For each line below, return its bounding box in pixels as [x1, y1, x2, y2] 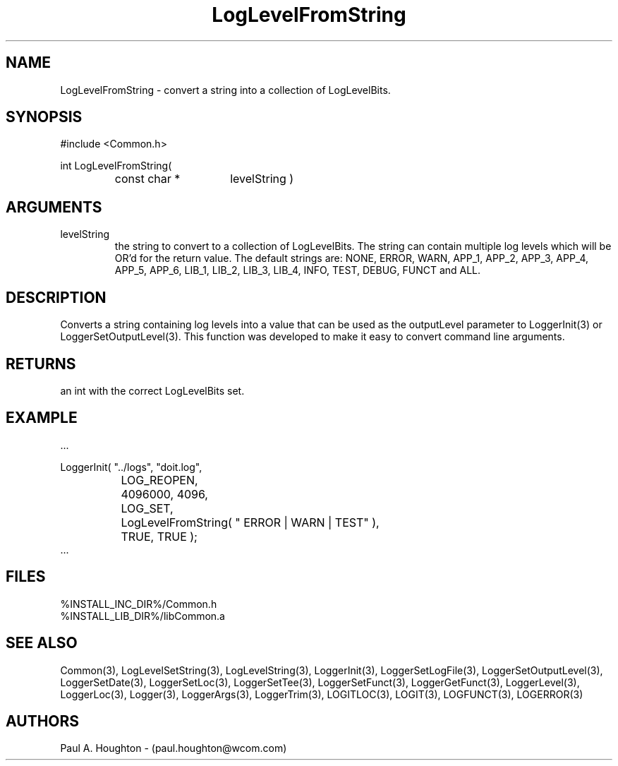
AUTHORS [6, 712, 80, 730]
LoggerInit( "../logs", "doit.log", [60, 460, 202, 473]
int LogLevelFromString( [60, 160, 172, 172]
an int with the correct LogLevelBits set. [60, 384, 245, 397]
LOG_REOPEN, [121, 472, 198, 487]
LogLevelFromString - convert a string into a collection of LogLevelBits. [60, 83, 391, 96]
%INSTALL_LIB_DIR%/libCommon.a [60, 609, 225, 622]
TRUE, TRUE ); [121, 529, 198, 544]
